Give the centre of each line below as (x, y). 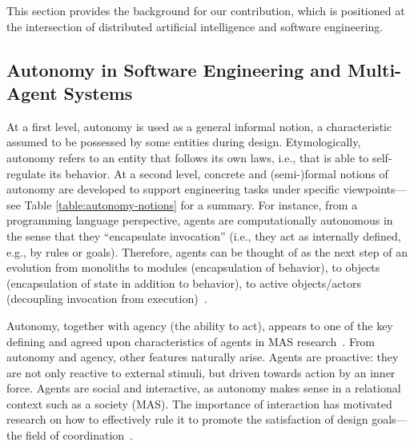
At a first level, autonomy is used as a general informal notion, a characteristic (199, 126)
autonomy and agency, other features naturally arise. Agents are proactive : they (203, 357)
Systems (98, 92)
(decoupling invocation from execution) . (107, 299)
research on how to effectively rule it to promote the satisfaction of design (187, 419)
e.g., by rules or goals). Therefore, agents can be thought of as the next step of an (207, 251)
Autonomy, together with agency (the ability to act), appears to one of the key (200, 325)
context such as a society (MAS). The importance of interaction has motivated (199, 403)
